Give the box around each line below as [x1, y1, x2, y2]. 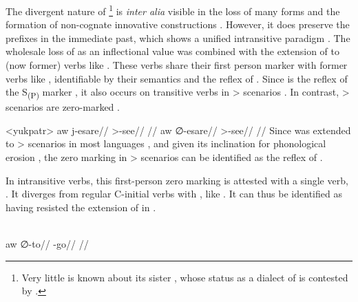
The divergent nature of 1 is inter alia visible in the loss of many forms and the [6, 1, 340, 18]
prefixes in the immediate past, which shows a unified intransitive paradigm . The [6, 30, 350, 45]
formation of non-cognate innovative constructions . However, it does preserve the [6, 17, 350, 32]
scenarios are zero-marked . [6, 100, 120, 114]
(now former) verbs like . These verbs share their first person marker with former [6, 57, 348, 72]
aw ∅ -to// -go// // [6, 237, 89, 251]
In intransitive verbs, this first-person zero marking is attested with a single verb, [6, 173, 348, 187]
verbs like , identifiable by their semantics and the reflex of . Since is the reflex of [6, 71, 348, 85]
